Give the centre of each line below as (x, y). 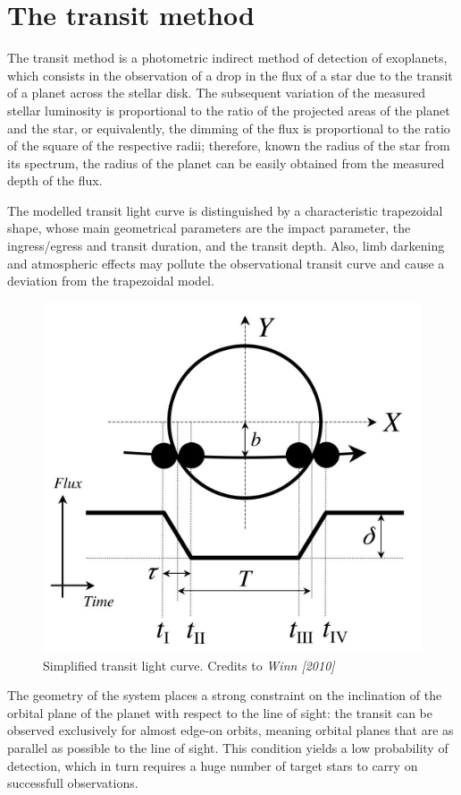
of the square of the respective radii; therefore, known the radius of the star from (229, 145)
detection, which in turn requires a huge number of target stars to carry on (213, 765)
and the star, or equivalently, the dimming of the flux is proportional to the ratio (229, 128)
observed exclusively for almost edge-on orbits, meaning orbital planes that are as (230, 730)
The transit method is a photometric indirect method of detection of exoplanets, (227, 58)
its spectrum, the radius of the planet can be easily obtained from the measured (226, 162)
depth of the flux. (55, 180)
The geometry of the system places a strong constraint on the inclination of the (225, 695)
